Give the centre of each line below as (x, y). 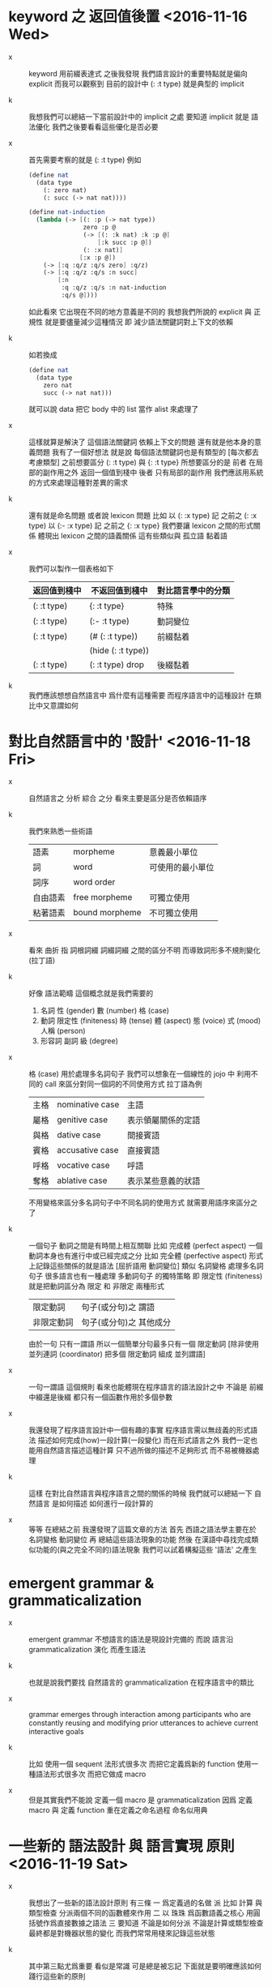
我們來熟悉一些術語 (61, 831)
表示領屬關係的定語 (164, 1120)
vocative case (84, 1166)
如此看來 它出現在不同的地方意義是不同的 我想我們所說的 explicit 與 (140, 311)
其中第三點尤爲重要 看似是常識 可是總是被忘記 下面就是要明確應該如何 (145, 1966)
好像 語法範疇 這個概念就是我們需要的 (91, 993)
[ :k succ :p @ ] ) (125, 242)
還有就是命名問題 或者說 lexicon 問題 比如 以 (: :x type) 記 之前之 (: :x (143, 516)
